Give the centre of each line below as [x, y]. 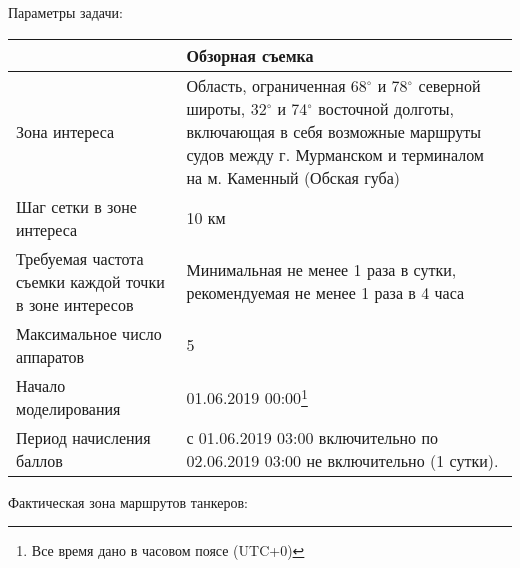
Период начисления [83, 437]
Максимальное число [89, 333]
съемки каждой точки [90, 281]
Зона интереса [65, 131]
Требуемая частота [80, 258]
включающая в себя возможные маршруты [334, 131]
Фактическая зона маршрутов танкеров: [128, 501]
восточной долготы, [386, 108]
